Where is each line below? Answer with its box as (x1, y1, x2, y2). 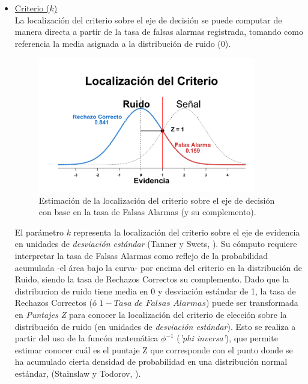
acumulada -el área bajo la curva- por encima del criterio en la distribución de (14, 261, 303, 273)
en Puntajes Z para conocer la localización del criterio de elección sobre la (14, 308, 287, 320)
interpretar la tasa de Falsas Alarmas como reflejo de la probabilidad (14, 249, 268, 261)
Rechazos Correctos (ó (14, 296, 97, 309)
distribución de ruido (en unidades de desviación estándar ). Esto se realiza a (14, 320, 296, 332)
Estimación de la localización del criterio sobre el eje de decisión (38, 194, 275, 206)
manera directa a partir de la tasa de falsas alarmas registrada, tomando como (14, 25, 303, 38)
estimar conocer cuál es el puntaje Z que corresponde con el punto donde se (14, 343, 293, 356)
